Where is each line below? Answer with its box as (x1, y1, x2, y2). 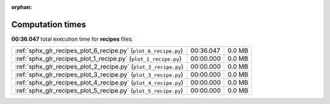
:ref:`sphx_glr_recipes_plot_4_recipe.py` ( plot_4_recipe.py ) (15, 78, 183, 87)
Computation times (11, 19, 86, 30)
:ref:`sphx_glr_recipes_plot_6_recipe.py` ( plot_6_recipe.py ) (15, 46, 183, 55)
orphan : (11, 4, 32, 10)
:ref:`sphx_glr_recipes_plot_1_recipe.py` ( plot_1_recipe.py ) (15, 55, 182, 63)
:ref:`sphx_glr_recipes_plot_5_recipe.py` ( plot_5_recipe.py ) (15, 86, 183, 95)
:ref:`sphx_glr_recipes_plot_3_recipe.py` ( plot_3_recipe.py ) (15, 71, 183, 79)
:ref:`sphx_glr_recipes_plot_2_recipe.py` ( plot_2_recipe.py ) (15, 63, 184, 71)
